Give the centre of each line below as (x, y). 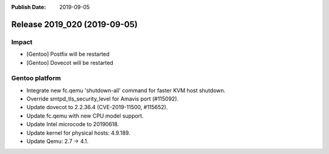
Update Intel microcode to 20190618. (73, 124)
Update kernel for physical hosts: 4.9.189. (78, 133)
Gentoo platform (36, 78)
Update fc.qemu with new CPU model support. (85, 116)
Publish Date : (29, 7)
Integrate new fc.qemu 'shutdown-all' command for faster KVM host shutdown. (126, 90)
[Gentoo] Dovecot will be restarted (70, 62)
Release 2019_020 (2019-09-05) (75, 24)
